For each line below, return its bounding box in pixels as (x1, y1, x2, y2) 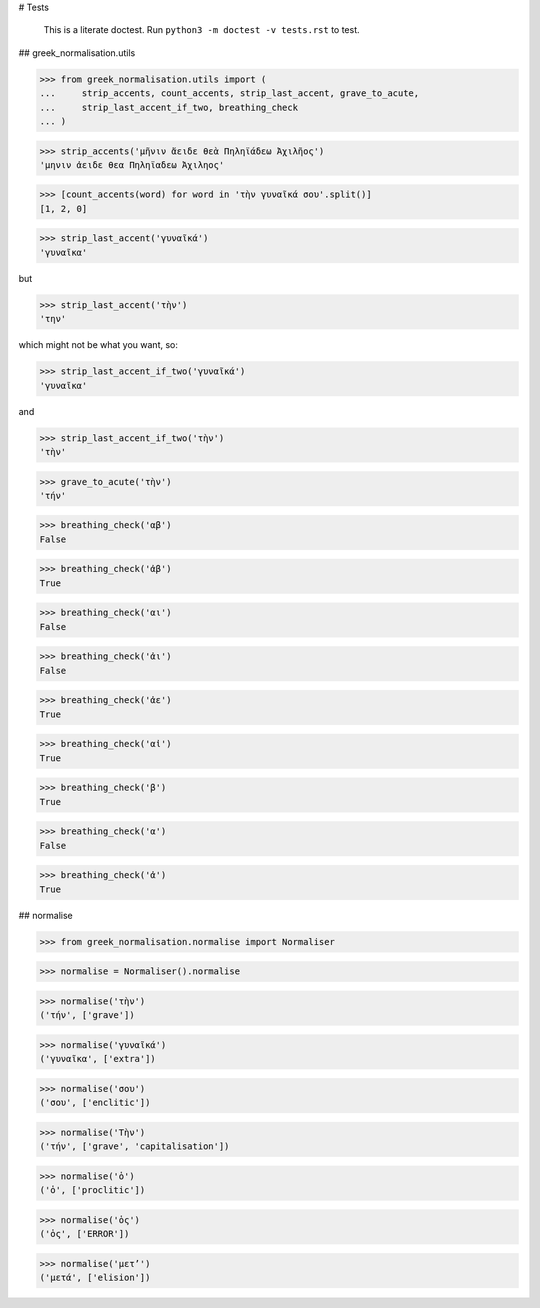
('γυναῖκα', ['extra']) (39, 1053, 157, 1065)
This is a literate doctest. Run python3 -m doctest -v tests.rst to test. (43, 24, 360, 36)
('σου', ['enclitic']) (39, 1097, 151, 1109)
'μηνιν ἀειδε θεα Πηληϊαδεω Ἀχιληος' (39, 159, 225, 170)
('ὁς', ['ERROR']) (39, 1228, 130, 1239)
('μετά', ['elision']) (39, 1271, 151, 1283)
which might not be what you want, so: (18, 339, 179, 351)
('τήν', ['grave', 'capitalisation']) (39, 1141, 230, 1152)
